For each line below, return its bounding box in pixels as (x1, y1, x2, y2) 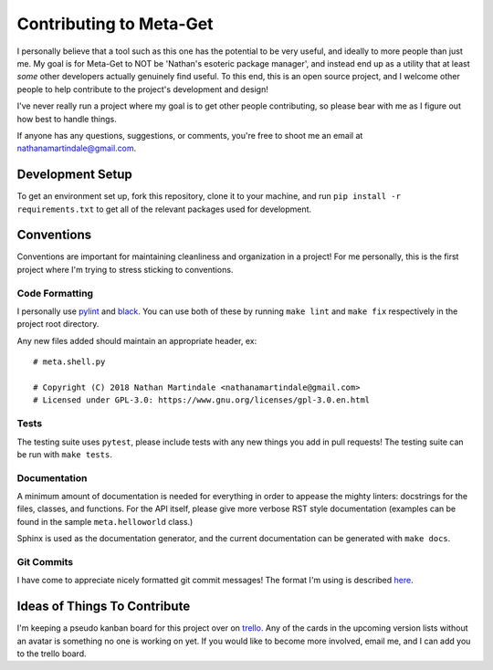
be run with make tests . (16, 448, 113, 460)
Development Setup (16, 167, 132, 183)
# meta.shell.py (33, 357, 106, 367)
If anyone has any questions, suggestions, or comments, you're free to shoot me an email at (16, 130, 363, 141)
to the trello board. (16, 648, 87, 659)
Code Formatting (16, 287, 94, 299)
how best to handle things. (16, 113, 118, 124)
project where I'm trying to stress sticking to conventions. (16, 264, 234, 275)
